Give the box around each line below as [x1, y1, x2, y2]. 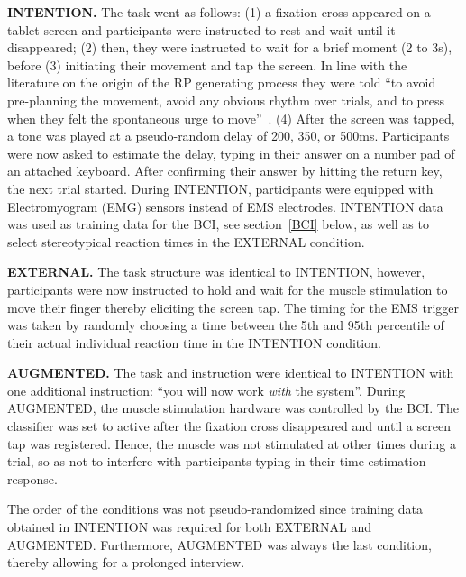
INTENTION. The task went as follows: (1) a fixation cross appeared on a [7, 3, 431, 21]
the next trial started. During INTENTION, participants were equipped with [7, 179, 434, 197]
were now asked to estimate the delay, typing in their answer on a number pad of [7, 143, 455, 162]
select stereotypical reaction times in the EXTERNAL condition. [7, 232, 365, 251]
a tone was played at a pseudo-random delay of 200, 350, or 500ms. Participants [7, 126, 450, 145]
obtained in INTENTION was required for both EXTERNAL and [7, 517, 372, 536]
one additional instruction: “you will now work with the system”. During [7, 380, 406, 399]
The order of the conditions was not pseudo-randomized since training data [7, 499, 423, 518]
